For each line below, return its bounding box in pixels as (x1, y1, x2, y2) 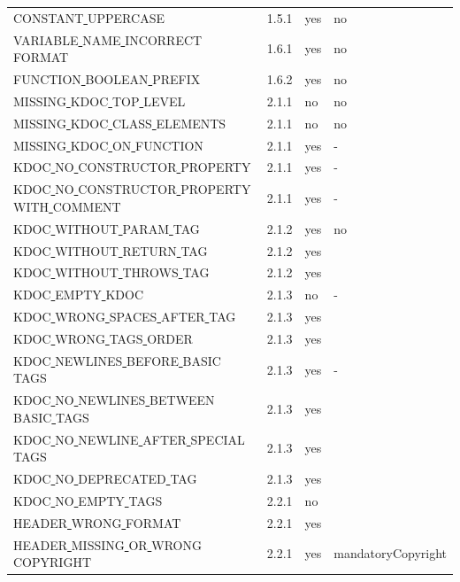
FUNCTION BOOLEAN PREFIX (13, 70, 201, 89)
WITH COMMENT (13, 197, 121, 215)
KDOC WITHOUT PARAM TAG (13, 219, 200, 237)
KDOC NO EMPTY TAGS (13, 491, 163, 509)
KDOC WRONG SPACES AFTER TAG (13, 307, 236, 326)
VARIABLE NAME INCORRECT (13, 30, 203, 49)
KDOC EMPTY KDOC (13, 285, 144, 304)
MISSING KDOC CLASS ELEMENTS (13, 113, 226, 132)
